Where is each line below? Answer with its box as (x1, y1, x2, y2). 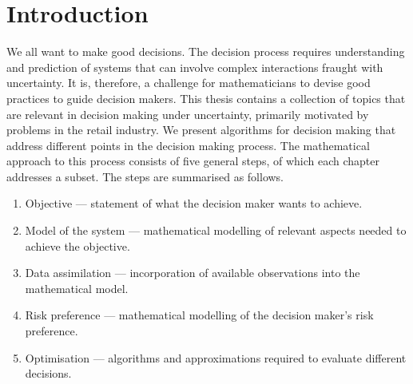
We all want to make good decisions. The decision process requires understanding (6, 43, 405, 60)
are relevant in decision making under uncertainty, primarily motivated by (6, 105, 369, 122)
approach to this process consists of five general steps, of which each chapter (6, 152, 379, 169)
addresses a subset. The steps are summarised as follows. (6, 168, 284, 184)
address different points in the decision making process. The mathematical (6, 137, 370, 153)
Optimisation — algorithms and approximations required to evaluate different (25, 349, 407, 366)
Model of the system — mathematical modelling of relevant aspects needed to (25, 222, 407, 239)
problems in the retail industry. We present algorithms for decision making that (6, 121, 396, 138)
